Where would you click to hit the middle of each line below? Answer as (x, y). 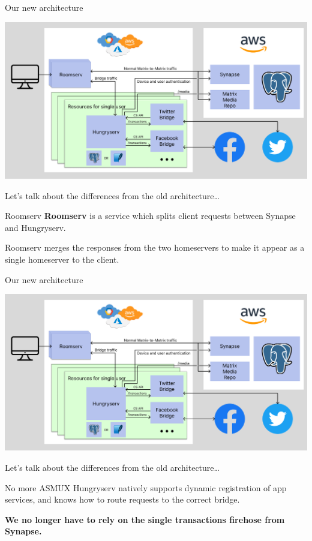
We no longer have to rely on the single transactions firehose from (145, 519)
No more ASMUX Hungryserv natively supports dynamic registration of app (146, 487)
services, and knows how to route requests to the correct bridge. (122, 499)
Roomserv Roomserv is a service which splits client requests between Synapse (150, 216)
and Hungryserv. (35, 227)
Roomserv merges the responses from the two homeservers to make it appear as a (155, 247)
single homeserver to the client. (62, 259)
